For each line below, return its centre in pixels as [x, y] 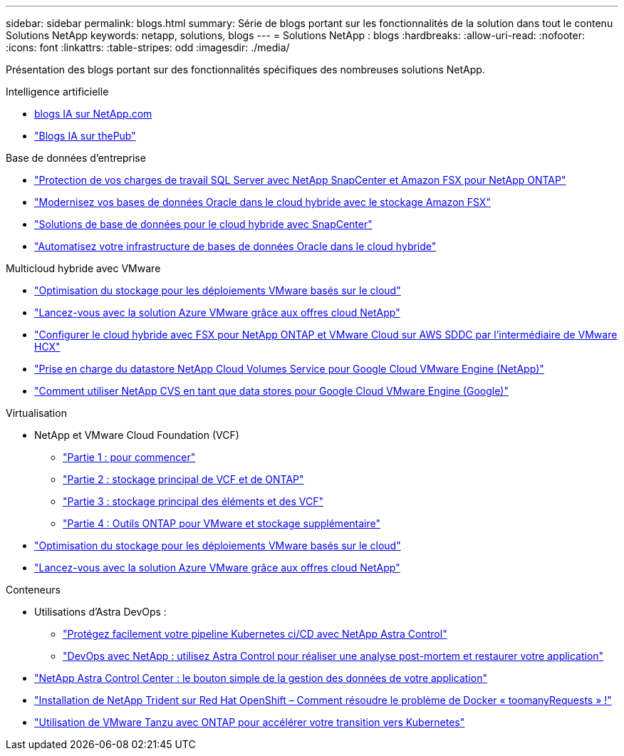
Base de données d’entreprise [76, 158]
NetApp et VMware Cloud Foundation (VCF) [137, 435]
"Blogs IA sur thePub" [85, 136]
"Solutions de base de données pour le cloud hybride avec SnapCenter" [203, 224]
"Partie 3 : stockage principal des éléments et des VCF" [193, 501]
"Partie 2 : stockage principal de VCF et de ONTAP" [183, 479]
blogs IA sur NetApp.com [93, 114]
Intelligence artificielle [57, 92]
